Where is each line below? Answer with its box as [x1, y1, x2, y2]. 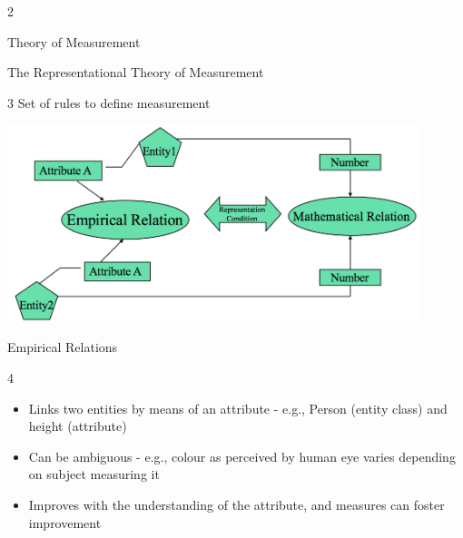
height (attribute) [28, 416, 127, 435]
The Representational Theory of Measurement [7, 63, 264, 82]
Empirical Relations [7, 337, 118, 357]
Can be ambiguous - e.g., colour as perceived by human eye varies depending [28, 446, 456, 465]
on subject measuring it [28, 465, 160, 484]
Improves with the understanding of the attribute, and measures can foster [28, 494, 445, 514]
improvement [28, 513, 102, 532]
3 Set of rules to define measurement [7, 93, 211, 112]
